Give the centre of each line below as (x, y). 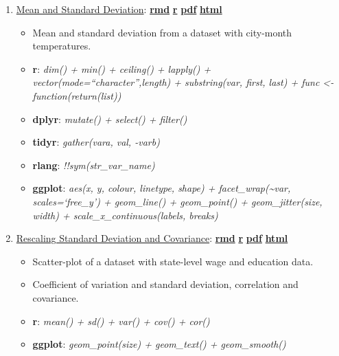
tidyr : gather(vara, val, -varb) (96, 142)
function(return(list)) (77, 95)
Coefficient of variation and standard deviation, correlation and (165, 284)
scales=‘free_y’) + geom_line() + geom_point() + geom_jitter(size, (177, 201)
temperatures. (62, 46)
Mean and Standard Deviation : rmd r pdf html (119, 9)
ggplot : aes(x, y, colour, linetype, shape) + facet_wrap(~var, (162, 188)
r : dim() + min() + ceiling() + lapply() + (122, 68)
